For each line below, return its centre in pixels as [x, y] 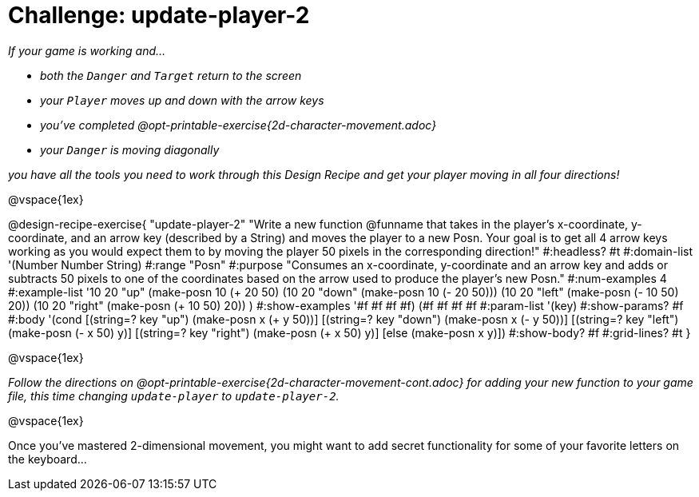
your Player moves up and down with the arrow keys [182, 100]
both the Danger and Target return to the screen [171, 75]
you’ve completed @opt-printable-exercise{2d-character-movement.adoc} [238, 125]
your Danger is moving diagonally [130, 149]
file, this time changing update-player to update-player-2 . [174, 396]
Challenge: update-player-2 [159, 15]
